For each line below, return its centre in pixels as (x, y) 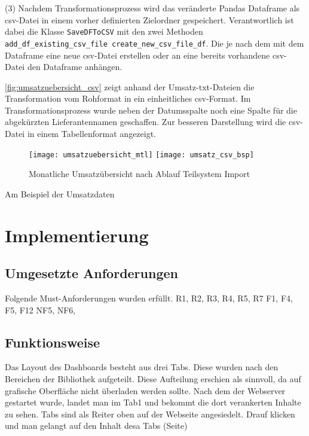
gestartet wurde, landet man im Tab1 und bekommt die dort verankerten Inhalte (153, 402)
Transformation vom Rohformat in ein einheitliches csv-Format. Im (128, 98)
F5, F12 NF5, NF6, (40, 310)
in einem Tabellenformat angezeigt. (92, 134)
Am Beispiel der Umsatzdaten (60, 193)
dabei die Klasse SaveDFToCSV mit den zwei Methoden (104, 31)
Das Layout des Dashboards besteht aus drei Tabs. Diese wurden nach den (142, 367)
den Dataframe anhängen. (75, 67)
